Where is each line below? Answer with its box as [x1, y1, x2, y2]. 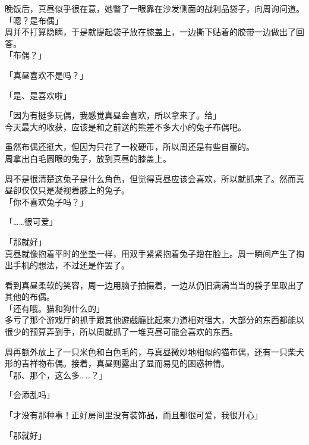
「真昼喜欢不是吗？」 [5, 68, 88, 81]
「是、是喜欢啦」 [5, 89, 71, 101]
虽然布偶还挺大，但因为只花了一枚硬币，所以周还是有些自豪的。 [5, 140, 254, 153]
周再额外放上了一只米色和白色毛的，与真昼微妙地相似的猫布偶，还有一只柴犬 [5, 345, 304, 358]
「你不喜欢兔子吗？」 [5, 195, 88, 208]
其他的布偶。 [5, 290, 55, 303]
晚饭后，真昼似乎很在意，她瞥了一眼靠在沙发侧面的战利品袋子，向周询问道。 [5, 2, 304, 14]
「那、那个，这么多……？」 [5, 368, 108, 381]
